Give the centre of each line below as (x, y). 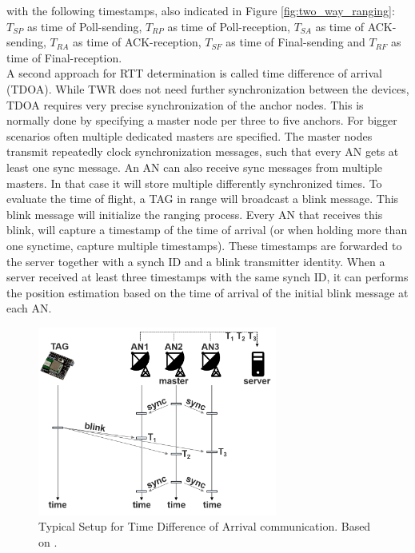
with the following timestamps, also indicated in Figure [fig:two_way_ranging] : (201, 10)
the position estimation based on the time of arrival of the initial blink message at (207, 292)
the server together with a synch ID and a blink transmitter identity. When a (196, 261)
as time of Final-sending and (295, 42)
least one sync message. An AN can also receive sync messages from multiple (195, 167)
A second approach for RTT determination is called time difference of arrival (194, 73)
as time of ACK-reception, (137, 42)
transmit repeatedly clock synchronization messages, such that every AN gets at (203, 151)
